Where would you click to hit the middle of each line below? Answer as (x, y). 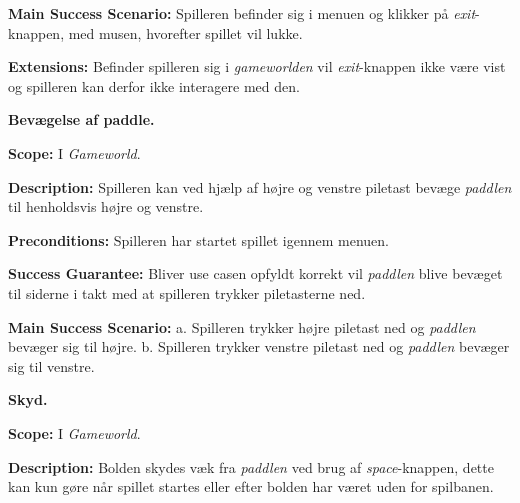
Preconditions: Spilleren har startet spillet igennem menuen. (199, 239)
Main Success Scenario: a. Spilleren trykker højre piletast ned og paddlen (242, 326)
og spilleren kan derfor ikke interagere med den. (154, 85)
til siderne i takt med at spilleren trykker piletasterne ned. (187, 292)
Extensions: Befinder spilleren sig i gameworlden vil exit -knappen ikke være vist (257, 66)
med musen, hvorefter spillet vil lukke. (185, 32)
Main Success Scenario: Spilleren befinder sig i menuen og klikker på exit (242, 13)
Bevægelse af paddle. (81, 119)
